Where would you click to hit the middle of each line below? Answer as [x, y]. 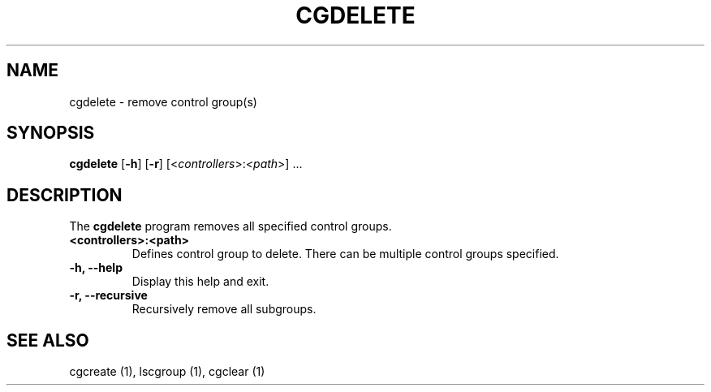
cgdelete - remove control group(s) [163, 101]
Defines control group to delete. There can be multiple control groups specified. [345, 254]
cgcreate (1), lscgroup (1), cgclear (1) [167, 372]
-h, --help [96, 268]
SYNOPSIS [51, 133]
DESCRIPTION [65, 195]
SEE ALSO [48, 340]
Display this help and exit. [200, 282]
